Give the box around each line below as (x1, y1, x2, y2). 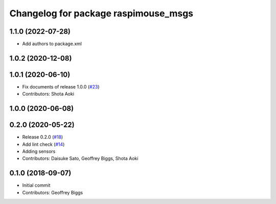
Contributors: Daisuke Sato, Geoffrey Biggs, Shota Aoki (22, 155, 139, 162)
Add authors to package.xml (22, 41, 82, 47)
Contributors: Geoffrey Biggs (22, 189, 83, 195)
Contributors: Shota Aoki (22, 91, 74, 97)
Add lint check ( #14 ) (22, 141, 65, 147)
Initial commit (22, 182, 51, 189)
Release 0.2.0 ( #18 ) (22, 134, 63, 140)
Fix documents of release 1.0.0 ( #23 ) (22, 83, 100, 89)
